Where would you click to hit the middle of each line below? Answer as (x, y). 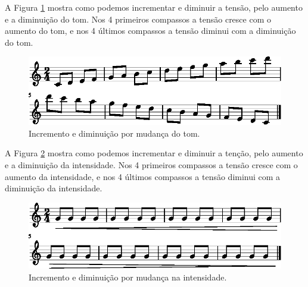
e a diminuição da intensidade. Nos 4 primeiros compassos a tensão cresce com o (151, 164)
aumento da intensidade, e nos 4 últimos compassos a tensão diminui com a (143, 176)
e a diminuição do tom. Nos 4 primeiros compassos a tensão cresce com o (138, 19)
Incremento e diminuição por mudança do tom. (114, 133)
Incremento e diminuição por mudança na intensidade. (128, 277)
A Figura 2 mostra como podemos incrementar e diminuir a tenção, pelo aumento (154, 153)
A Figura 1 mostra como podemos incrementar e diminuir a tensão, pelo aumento (154, 7)
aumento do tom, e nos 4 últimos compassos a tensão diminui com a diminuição (150, 31)
